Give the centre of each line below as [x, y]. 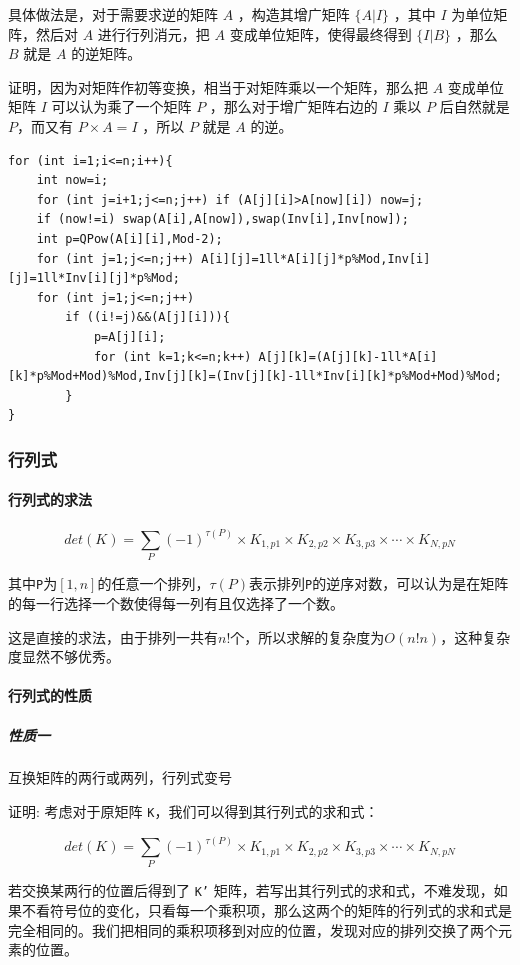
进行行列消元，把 [153, 33]
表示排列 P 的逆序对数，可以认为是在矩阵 [379, 583]
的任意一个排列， [153, 583]
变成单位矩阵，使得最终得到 [320, 33]
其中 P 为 [33, 583]
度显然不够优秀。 [64, 656]
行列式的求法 [50, 499]
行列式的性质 [50, 695]
